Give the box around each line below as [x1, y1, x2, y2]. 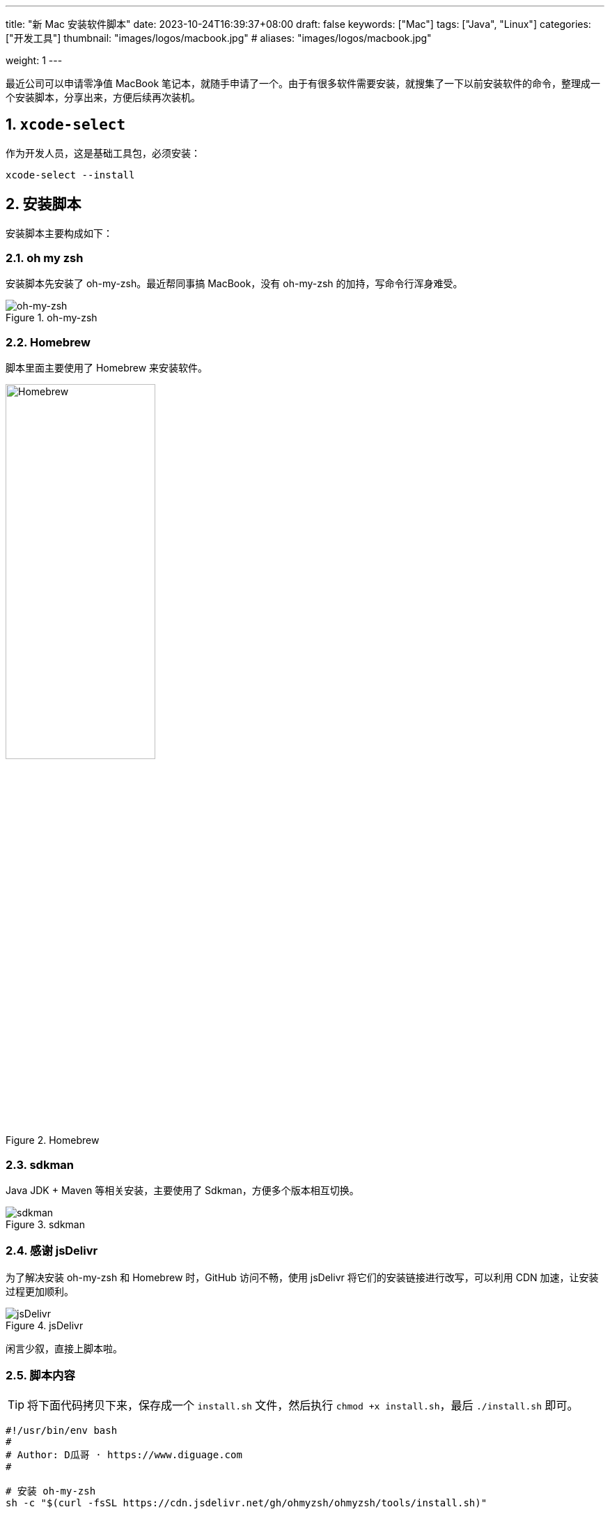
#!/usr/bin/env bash [6, 1425, 118, 1437]
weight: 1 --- [6, 54, 63, 66]
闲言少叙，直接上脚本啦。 [6, 1342, 123, 1354]
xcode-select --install [6, 169, 135, 181]
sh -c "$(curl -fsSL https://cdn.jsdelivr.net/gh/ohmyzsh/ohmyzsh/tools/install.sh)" [6, 1497, 487, 1509]
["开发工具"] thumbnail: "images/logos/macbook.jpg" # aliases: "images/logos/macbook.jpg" [6, 32, 432, 44]
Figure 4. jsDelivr [6, 1319, 84, 1331]
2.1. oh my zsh [6, 251, 84, 266]
